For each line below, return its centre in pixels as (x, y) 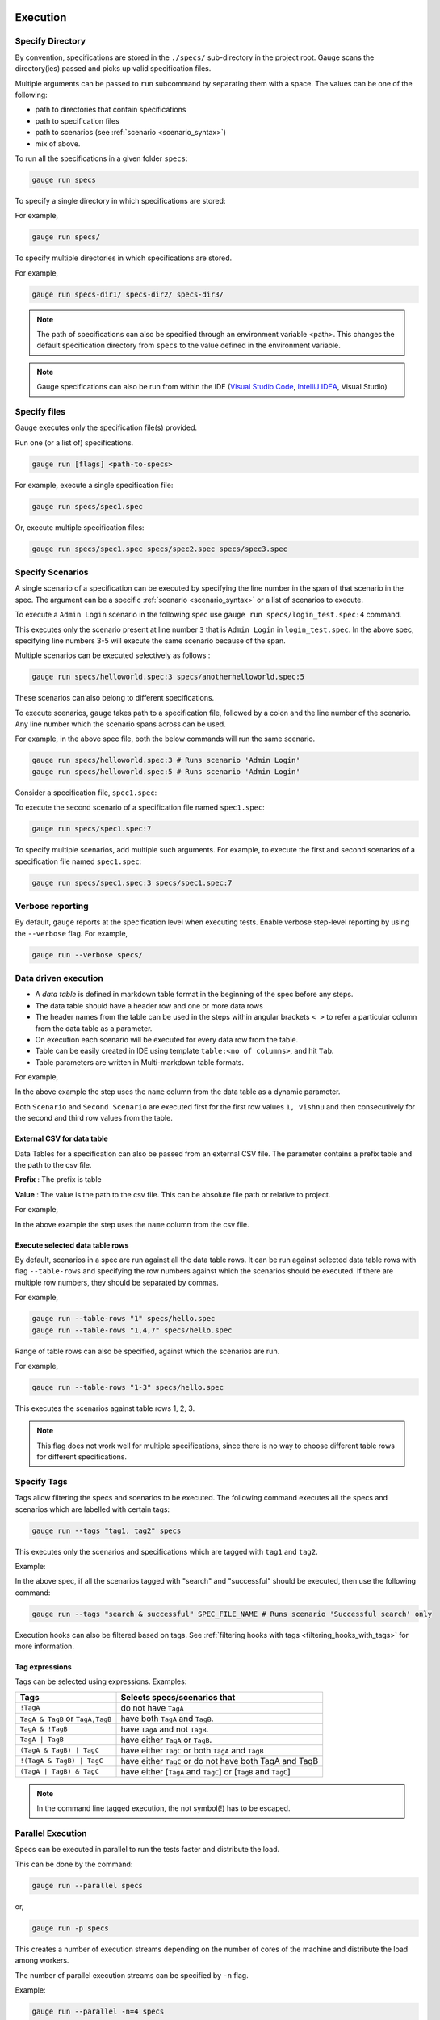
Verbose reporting (52, 906)
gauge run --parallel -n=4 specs (98, 2011)
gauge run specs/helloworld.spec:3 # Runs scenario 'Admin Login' (166, 760)
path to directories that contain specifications (111, 110)
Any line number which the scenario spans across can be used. (120, 724)
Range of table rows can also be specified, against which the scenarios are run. (147, 1351)
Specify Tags (41, 1481)
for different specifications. (82, 1457)
